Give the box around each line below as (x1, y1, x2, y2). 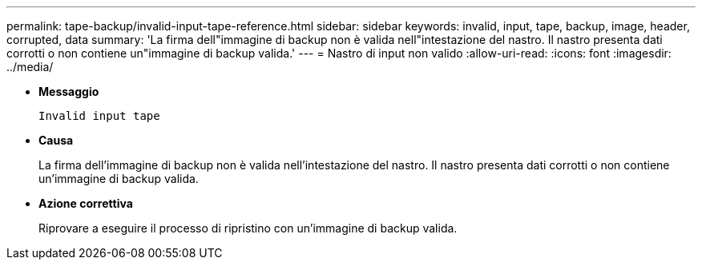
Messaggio (38, 85, 99, 98)
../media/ (6, 60, 54, 73)
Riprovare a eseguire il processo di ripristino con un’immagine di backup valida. (38, 221, 458, 235)
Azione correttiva (38, 197, 133, 210)
